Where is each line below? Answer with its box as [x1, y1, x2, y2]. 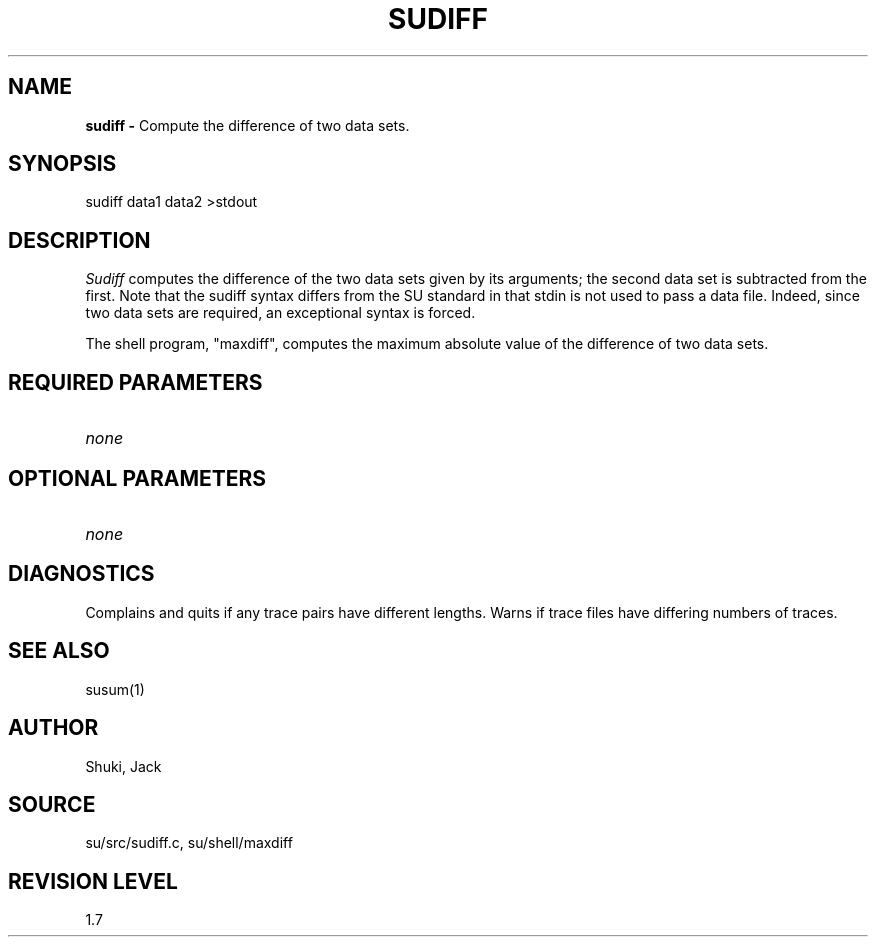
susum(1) [85, 680, 145, 698]
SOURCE [8, 791, 96, 817]
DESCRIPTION [8, 227, 151, 253]
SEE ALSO [8, 638, 110, 664]
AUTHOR [8, 715, 99, 741]
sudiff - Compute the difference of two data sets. [85, 116, 410, 134]
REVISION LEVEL [8, 868, 178, 894]
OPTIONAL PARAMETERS [8, 465, 267, 491]
